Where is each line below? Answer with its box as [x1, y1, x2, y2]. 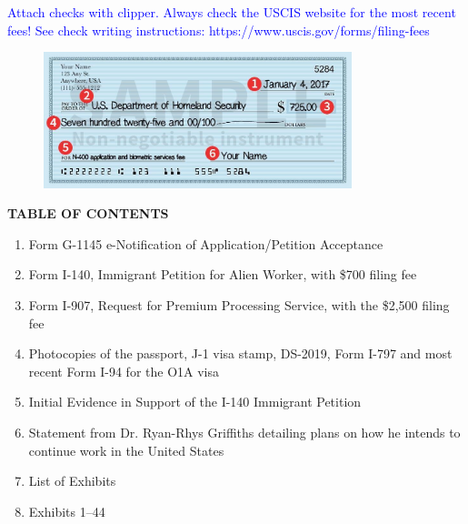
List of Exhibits [28, 471, 116, 490]
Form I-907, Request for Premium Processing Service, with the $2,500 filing [28, 296, 450, 315]
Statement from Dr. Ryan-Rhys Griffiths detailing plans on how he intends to [28, 422, 461, 441]
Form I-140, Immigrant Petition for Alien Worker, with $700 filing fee [28, 265, 417, 284]
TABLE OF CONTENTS [7, 204, 169, 223]
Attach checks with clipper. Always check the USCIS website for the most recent [7, 3, 456, 21]
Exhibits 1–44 [28, 501, 105, 520]
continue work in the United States [28, 440, 224, 459]
